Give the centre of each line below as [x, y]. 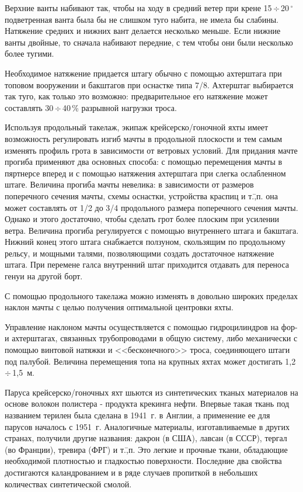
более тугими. [29, 53]
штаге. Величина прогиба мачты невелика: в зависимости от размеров [129, 184]
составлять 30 [29, 107]
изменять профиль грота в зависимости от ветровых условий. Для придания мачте [151, 150]
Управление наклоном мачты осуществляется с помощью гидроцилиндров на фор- [151, 326]
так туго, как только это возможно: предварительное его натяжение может [136, 96]
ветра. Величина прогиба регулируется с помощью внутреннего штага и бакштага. [152, 230]
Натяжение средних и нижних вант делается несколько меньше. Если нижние [143, 31]
